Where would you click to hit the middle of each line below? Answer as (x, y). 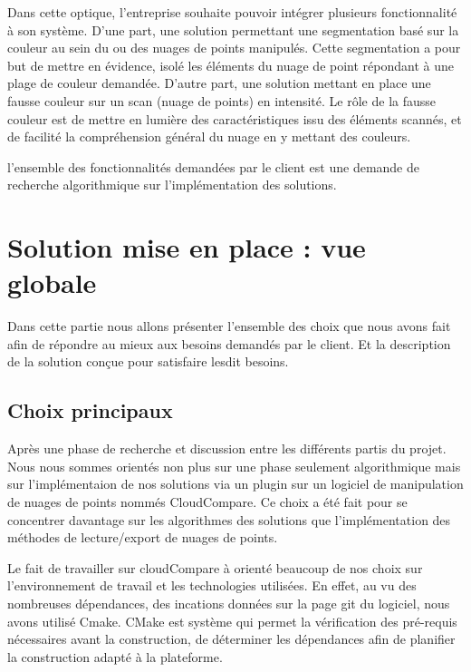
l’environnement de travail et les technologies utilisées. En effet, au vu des (212, 585)
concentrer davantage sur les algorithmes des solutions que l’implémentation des (229, 519)
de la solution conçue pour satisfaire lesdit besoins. (148, 361)
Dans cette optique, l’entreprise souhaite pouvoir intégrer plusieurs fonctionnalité (232, 12)
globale (52, 282)
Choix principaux (90, 410)
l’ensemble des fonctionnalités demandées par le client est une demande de (213, 166)
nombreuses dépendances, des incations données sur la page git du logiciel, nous (229, 603)
